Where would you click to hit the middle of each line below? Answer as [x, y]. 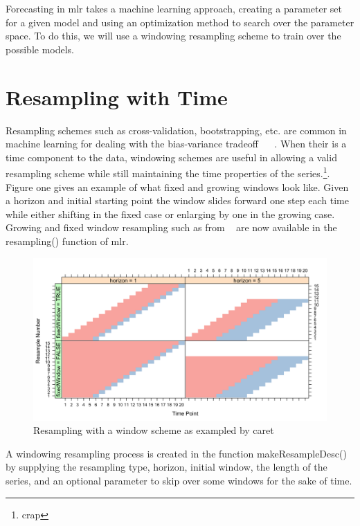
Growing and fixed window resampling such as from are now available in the [171, 227]
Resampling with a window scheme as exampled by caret [154, 430]
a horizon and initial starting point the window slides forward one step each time [177, 200]
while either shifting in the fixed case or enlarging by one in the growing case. [170, 214]
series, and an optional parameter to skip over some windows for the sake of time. [179, 481]
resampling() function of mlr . [67, 241]
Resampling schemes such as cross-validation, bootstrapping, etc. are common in [176, 130]
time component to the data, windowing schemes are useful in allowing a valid [171, 157]
